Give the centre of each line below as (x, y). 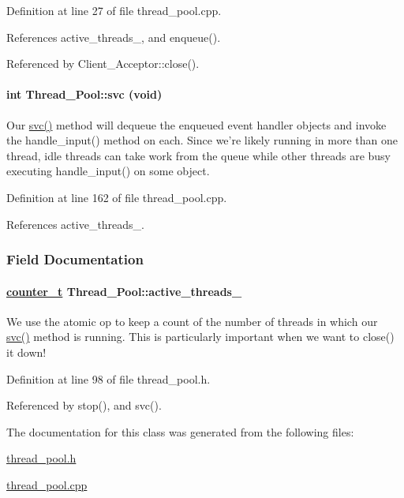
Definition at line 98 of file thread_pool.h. (108, 378)
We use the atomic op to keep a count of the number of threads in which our (192, 321)
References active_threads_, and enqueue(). (114, 37)
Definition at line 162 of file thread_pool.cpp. (117, 197)
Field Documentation (75, 259)
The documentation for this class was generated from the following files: (180, 431)
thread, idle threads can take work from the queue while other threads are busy (199, 155)
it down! (26, 352)
